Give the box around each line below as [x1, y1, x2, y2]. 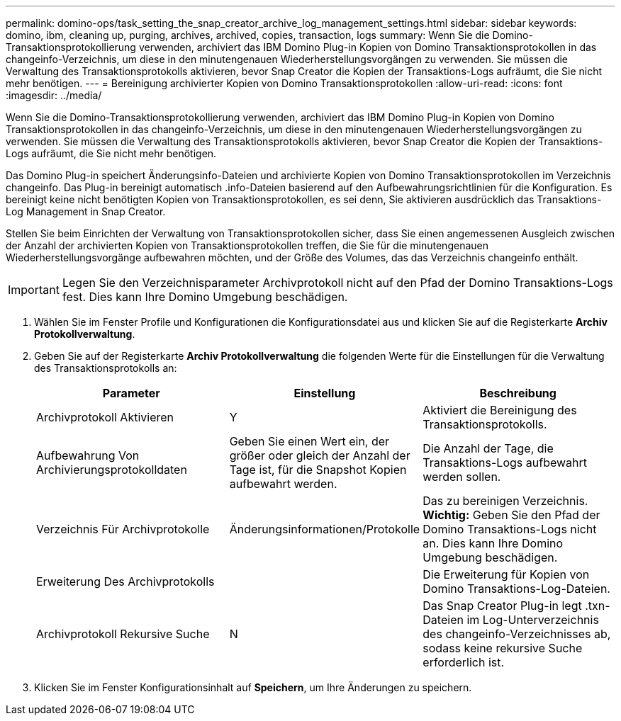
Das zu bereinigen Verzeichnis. [423, 494, 588, 508]
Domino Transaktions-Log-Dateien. [423, 581, 610, 596]
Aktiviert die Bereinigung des [423, 403, 577, 417]
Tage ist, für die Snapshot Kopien [229, 462, 407, 477]
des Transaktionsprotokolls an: [34, 362, 177, 374]
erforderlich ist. [423, 655, 505, 669]
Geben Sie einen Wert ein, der [229, 434, 390, 448]
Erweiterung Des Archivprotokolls [36, 574, 215, 589]
